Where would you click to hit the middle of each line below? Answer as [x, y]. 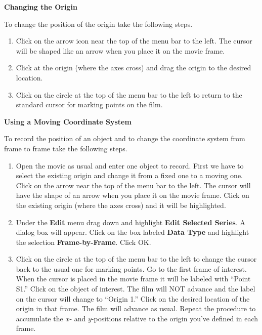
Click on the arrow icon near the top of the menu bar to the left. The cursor [134, 41]
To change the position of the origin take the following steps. [98, 24]
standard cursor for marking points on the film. [89, 104]
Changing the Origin [41, 7]
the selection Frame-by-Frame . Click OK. [83, 242]
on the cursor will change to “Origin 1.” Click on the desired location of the [133, 298]
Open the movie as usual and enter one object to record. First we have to [130, 165]
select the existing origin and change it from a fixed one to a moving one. [129, 175]
